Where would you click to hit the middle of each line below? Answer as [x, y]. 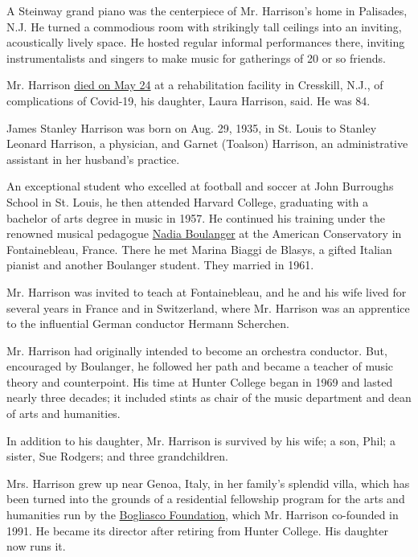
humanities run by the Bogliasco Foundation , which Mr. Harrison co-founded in [203, 515]
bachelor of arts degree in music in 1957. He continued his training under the [196, 217]
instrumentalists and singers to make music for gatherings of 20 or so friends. [196, 57]
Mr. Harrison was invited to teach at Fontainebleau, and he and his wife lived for [207, 291]
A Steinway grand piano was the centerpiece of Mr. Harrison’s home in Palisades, [207, 10]
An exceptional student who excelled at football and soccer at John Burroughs [200, 186]
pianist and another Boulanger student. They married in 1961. [160, 265]
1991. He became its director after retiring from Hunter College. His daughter [197, 530]
